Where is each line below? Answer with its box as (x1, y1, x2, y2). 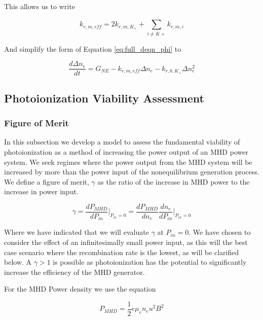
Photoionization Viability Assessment (4, 90, 204, 105)
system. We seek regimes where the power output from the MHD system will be (4, 156, 252, 167)
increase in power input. (4, 186, 79, 197)
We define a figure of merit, (4, 176, 89, 187)
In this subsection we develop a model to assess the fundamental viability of (4, 136, 240, 147)
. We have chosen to (189, 227, 251, 237)
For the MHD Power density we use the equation (4, 283, 156, 294)
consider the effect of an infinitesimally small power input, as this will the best (4, 237, 248, 247)
